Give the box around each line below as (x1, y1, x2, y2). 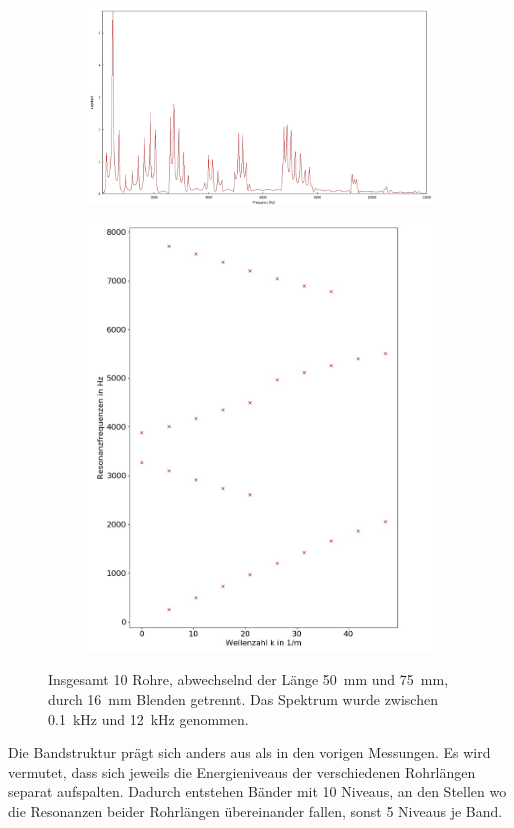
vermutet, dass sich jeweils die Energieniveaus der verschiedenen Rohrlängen (8, 761, 476, 782)
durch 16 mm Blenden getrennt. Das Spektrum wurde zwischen (48, 688, 438, 709)
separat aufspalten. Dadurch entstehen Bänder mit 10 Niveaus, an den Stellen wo (8, 781, 507, 802)
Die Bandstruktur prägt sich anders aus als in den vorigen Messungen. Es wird (8, 742, 491, 763)
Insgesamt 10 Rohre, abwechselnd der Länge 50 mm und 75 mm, (48, 669, 449, 690)
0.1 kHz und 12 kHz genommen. (48, 708, 249, 729)
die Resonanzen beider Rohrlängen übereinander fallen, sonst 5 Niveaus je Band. (8, 800, 503, 821)
